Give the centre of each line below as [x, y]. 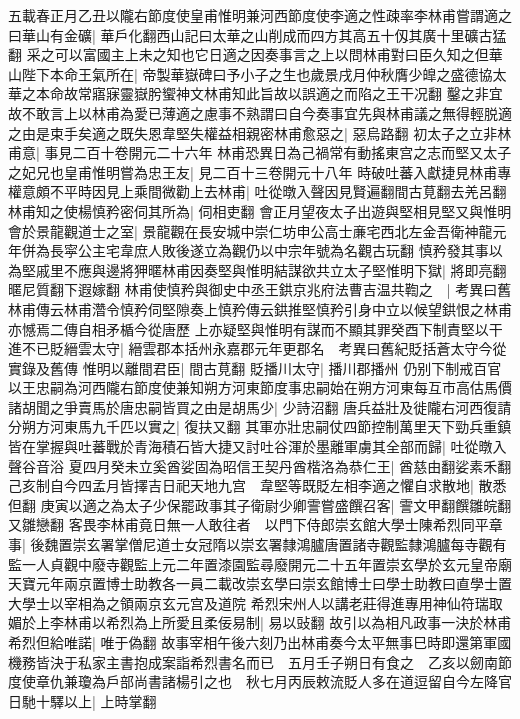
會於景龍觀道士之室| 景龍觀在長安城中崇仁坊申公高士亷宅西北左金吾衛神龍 [250, 230]
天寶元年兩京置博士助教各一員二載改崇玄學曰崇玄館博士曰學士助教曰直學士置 [260, 583]
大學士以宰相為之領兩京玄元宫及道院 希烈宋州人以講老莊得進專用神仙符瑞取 [255, 602]
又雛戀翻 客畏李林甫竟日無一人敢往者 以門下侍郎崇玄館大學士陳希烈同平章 [255, 524]
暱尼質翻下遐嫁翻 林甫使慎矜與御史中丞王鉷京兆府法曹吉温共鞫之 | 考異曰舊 [260, 289]
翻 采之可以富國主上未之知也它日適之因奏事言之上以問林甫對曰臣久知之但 [248, 54]
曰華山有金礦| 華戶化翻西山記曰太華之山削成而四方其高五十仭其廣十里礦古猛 [257, 34]
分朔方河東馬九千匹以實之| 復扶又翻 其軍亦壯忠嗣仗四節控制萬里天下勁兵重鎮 [260, 426]
